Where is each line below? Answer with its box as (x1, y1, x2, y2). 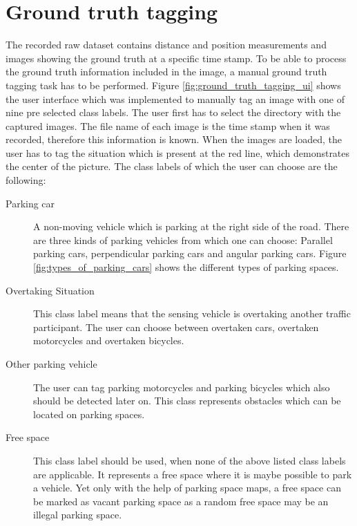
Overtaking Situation (6, 283, 95, 297)
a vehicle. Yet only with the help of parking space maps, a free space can (33, 480, 341, 495)
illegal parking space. (33, 507, 122, 522)
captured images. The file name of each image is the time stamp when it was (6, 118, 330, 133)
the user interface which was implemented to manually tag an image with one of (6, 91, 345, 106)
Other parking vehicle (6, 357, 97, 370)
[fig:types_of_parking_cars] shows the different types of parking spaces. (33, 260, 339, 274)
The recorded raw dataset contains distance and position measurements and (6, 37, 327, 52)
